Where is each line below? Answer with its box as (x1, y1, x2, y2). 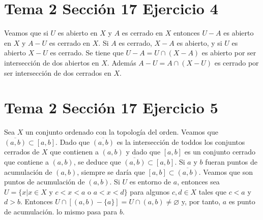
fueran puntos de (205, 156, 257, 167)
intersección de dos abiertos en (4, 57, 99, 68)
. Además (107, 57, 136, 68)
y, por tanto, (181, 196, 221, 207)
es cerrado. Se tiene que (50, 47, 124, 58)
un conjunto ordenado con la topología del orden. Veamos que (25, 127, 218, 137)
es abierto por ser (201, 47, 256, 58)
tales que (198, 186, 226, 197)
